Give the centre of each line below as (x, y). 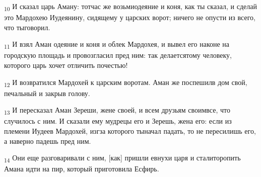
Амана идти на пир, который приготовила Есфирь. (82, 169)
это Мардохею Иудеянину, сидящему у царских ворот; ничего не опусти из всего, (130, 17)
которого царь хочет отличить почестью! (66, 65)
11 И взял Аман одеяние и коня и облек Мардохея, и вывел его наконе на (117, 45)
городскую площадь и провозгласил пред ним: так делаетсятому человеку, (118, 55)
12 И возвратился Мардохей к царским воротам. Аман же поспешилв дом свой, (126, 82)
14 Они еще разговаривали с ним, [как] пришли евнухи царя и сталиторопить (122, 158)
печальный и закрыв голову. (47, 93)
